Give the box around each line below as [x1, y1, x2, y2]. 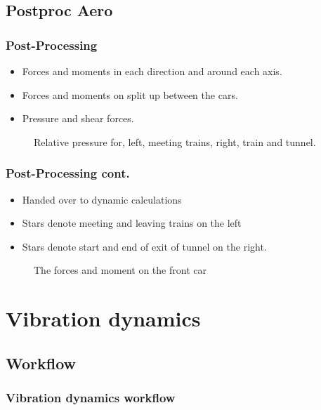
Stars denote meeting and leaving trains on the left [22, 216, 242, 230]
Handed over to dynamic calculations [22, 192, 182, 206]
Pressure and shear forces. [22, 111, 134, 126]
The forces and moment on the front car [34, 263, 207, 277]
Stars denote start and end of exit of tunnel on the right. [22, 239, 267, 253]
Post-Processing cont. [6, 164, 130, 182]
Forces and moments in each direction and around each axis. [22, 64, 282, 78]
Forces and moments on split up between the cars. [22, 87, 238, 102]
